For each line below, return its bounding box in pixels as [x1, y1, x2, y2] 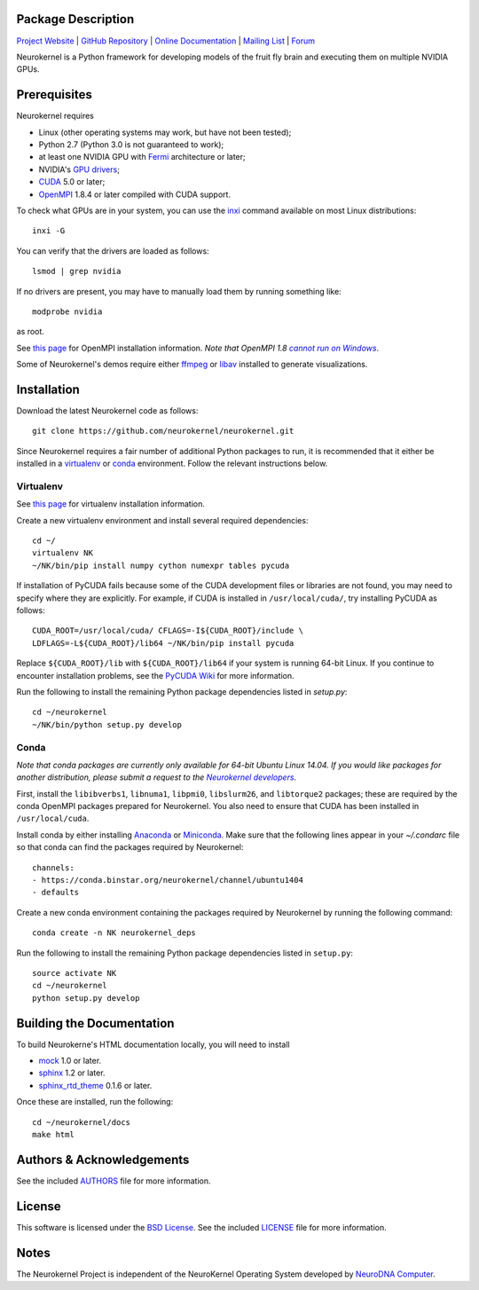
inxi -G [32, 226, 66, 236]
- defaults [32, 887, 80, 898]
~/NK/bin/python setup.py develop [32, 720, 182, 729]
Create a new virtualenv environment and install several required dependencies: [16, 515, 309, 525]
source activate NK [32, 968, 117, 978]
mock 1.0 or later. [38, 1056, 102, 1066]
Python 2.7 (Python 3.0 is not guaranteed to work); [38, 138, 224, 150]
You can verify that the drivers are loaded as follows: [16, 245, 209, 256]
